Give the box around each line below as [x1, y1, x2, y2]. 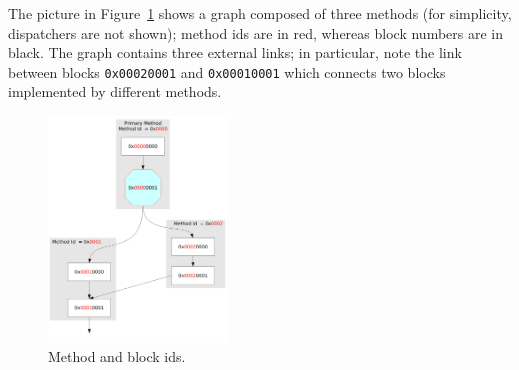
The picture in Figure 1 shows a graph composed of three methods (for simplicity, [8, 3, 512, 23]
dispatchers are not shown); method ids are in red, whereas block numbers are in [8, 22, 503, 43]
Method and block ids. [48, 346, 186, 367]
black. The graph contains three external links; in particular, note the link [8, 42, 462, 63]
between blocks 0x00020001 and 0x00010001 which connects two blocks [8, 61, 446, 82]
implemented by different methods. [8, 81, 222, 102]
